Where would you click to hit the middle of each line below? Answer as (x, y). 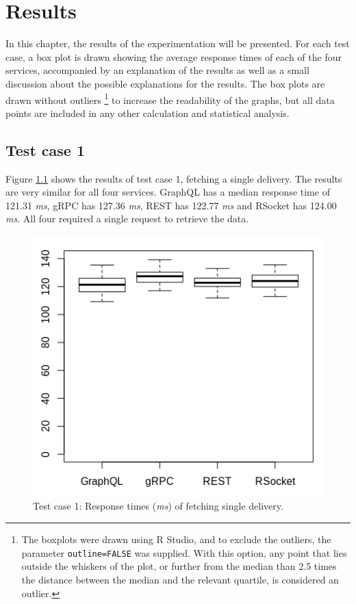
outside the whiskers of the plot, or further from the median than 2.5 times (179, 566)
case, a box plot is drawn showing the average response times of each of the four (174, 56)
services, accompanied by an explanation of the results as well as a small (157, 70)
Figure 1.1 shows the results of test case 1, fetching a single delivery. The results (174, 178)
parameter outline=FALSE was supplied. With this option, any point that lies (184, 552)
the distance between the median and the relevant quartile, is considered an (180, 579)
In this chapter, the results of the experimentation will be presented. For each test (178, 43)
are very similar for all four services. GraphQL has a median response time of (168, 192)
